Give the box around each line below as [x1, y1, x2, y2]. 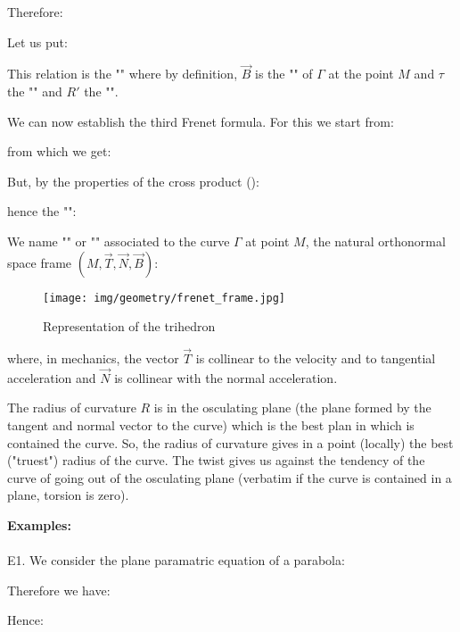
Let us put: [7, 32, 68, 51]
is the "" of [255, 64, 313, 83]
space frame [7, 253, 72, 271]
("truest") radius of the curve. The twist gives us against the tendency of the [7, 451, 425, 470]
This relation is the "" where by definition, [7, 64, 238, 83]
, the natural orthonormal [305, 231, 446, 250]
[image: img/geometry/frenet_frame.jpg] [43, 291, 286, 304]
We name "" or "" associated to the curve [7, 231, 230, 250]
